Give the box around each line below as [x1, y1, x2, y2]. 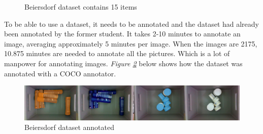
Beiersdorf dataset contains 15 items [24, 2, 137, 12]
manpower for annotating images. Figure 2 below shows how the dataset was [4, 58, 243, 68]
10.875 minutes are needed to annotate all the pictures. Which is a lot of [4, 48, 230, 59]
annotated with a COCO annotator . [4, 68, 116, 78]
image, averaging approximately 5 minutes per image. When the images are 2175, [4, 38, 257, 49]
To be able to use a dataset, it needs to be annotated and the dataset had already [4, 18, 259, 29]
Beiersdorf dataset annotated [24, 122, 114, 132]
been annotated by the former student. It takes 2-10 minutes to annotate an [4, 28, 241, 39]
